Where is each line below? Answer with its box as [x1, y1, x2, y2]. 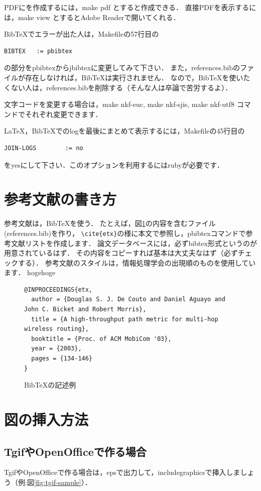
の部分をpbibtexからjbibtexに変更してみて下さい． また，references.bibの [4, 62, 240, 73]
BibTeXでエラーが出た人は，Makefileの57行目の [4, 29, 159, 39]
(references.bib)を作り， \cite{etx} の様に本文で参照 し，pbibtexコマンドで [4, 227, 246, 238]
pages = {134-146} [31, 355, 93, 362]
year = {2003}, [31, 345, 82, 352]
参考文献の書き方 [4, 189, 117, 209]
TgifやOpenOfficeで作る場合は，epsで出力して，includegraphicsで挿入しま [4, 467, 240, 477]
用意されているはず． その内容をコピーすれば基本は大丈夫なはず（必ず [4, 248, 238, 258]
